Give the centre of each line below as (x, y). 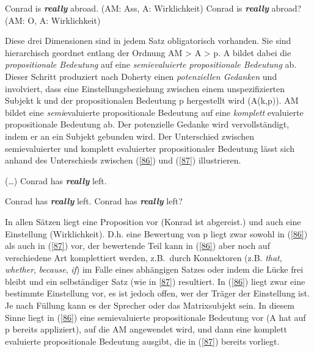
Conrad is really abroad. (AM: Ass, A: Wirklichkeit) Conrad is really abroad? (153, 8)
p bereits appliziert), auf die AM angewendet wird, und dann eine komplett (146, 329)
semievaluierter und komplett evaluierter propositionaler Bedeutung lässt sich (150, 148)
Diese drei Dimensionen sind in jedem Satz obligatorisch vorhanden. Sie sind (148, 41)
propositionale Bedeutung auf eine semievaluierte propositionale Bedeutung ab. (151, 64)
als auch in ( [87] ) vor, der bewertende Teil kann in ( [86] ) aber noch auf (137, 246)
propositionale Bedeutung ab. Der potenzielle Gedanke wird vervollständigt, (147, 124)
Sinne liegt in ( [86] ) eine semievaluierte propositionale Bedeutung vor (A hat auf (155, 317)
